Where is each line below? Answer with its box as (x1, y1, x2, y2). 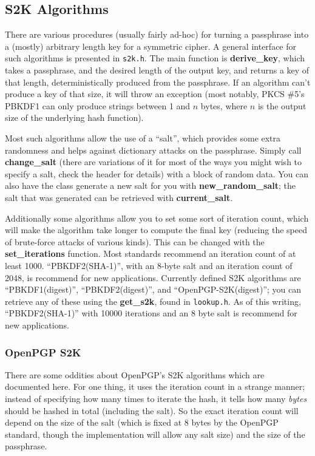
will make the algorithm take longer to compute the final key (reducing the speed (5, 223, 307, 236)
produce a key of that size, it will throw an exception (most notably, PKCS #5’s (5, 87, 305, 100)
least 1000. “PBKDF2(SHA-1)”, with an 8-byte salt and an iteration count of (5, 259, 293, 271)
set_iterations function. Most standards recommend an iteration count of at (5, 247, 296, 260)
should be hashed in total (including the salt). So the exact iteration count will (5, 404, 299, 417)
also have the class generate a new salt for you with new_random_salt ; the (5, 179, 296, 192)
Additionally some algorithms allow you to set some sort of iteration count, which (5, 211, 309, 224)
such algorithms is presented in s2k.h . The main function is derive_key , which (5, 52, 305, 64)
